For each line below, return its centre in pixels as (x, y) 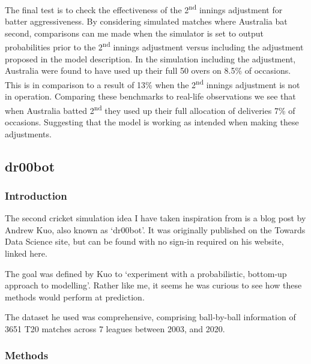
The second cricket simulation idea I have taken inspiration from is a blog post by (155, 218)
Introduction (36, 195)
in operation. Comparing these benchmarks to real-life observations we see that (150, 96)
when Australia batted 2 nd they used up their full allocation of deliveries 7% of (150, 109)
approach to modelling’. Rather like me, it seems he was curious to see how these (153, 285)
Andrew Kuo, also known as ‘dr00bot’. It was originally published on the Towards (155, 229)
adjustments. (28, 133)
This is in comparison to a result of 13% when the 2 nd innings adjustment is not (152, 83)
